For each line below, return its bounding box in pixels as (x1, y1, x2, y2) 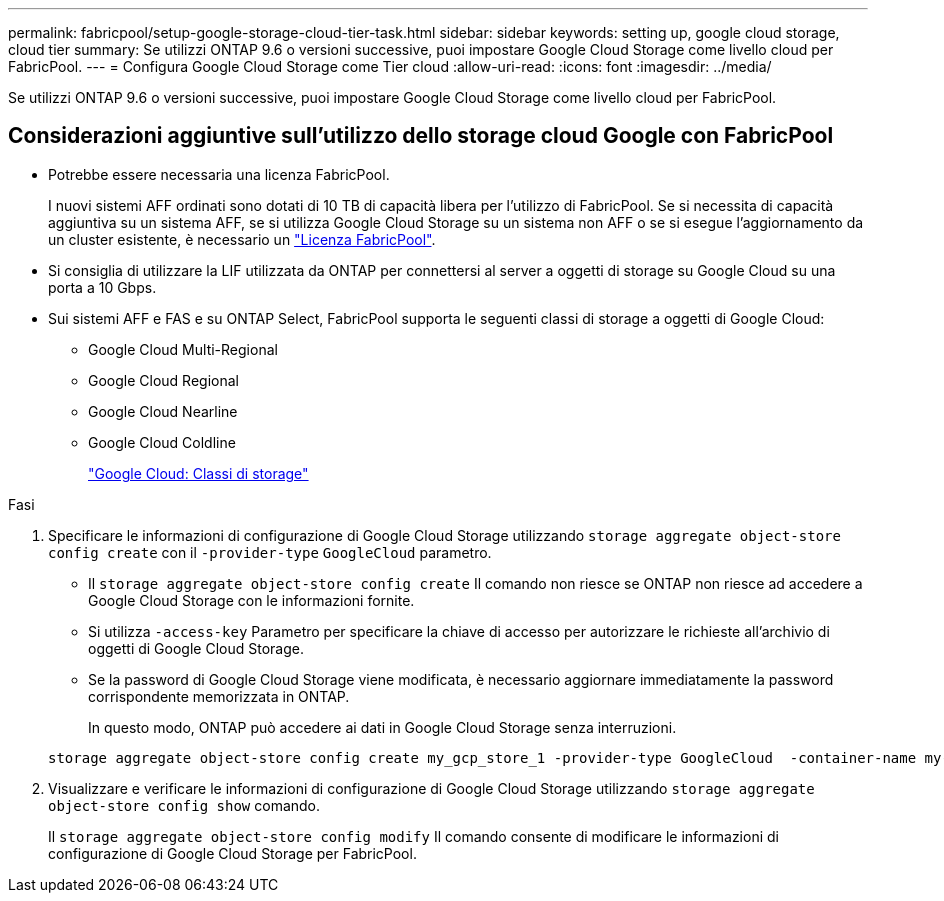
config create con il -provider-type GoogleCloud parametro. (48, 543, 492, 561)
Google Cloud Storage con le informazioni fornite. (88, 591, 415, 609)
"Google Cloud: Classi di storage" (88, 464, 309, 482)
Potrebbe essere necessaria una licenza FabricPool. (48, 165, 390, 183)
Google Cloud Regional (88, 371, 239, 389)
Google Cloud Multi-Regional (88, 340, 278, 358)
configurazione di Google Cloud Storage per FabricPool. (48, 844, 417, 862)
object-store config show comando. (48, 796, 321, 814)
